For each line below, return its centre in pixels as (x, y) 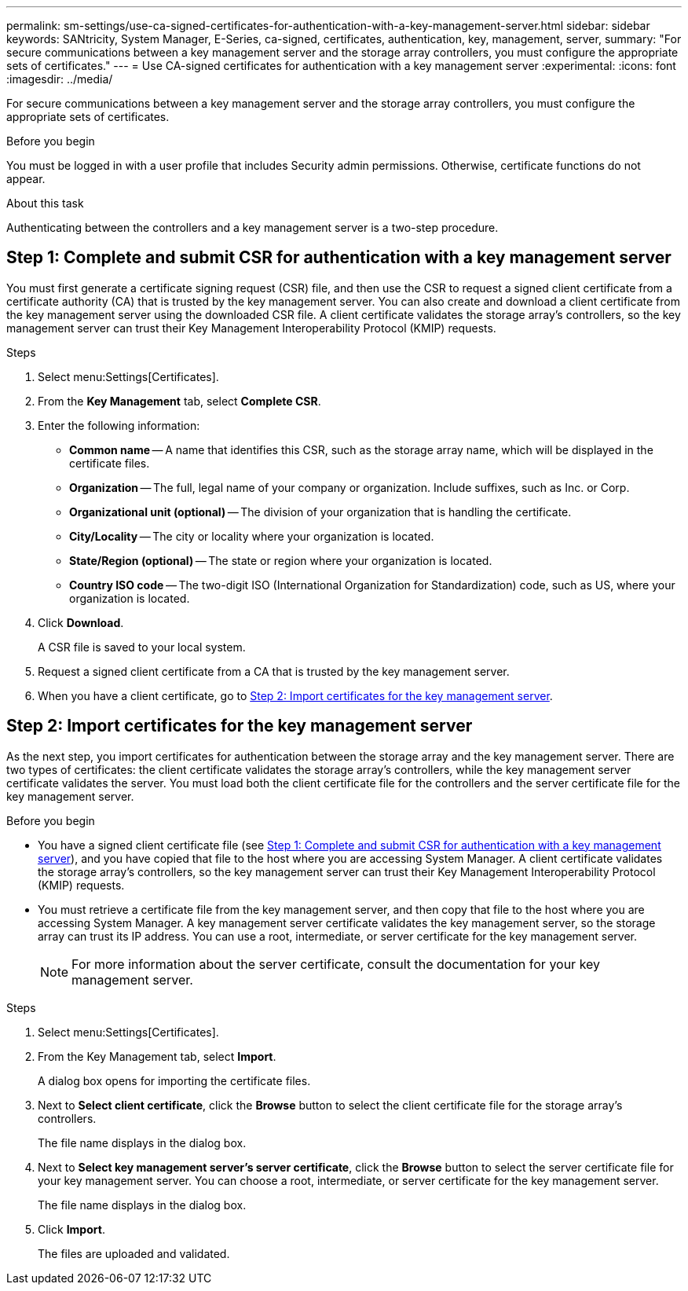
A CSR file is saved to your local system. (142, 647)
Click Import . (71, 1229)
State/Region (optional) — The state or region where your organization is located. (281, 560)
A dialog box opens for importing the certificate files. (174, 1080)
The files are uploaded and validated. (134, 1253)
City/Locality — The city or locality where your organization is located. (252, 536)
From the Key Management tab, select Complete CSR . (179, 401)
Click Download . (81, 622)
